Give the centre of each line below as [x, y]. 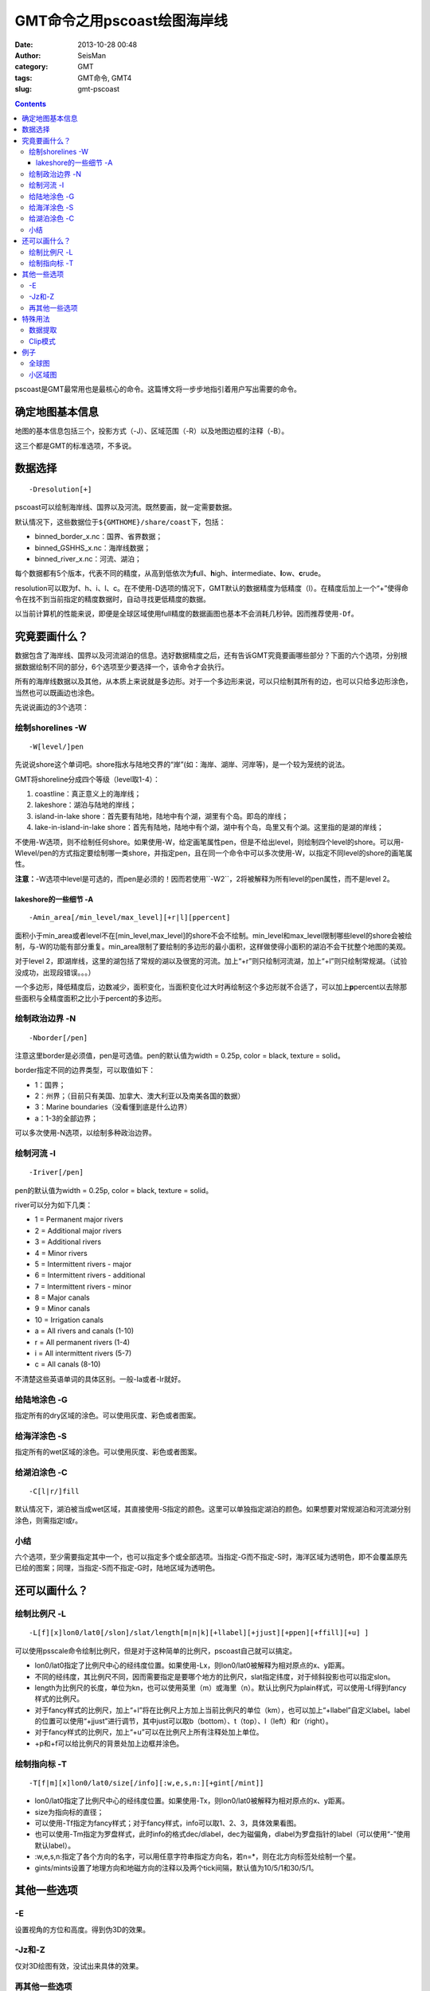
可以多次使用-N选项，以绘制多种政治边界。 [85, 1133]
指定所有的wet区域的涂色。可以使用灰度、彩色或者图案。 [108, 1452]
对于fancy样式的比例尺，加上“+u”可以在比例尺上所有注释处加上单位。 [149, 1732]
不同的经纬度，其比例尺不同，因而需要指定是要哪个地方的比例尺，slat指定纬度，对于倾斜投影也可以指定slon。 [215, 1676]
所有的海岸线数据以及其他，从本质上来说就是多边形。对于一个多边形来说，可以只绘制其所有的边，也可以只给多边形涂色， [213, 682]
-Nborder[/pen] [59, 1038]
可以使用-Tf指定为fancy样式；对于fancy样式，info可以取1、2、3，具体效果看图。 [168, 1823]
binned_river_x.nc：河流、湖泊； [88, 558]
